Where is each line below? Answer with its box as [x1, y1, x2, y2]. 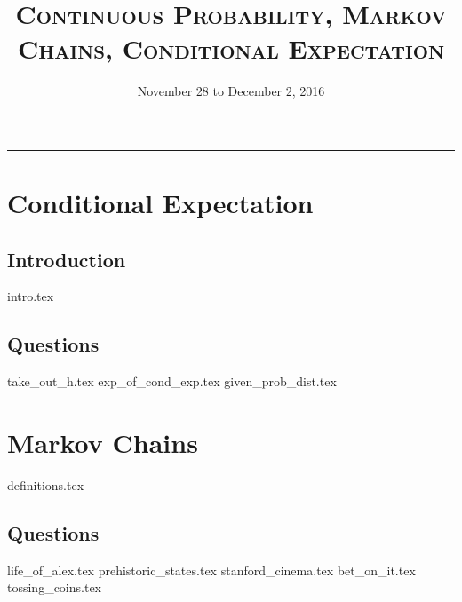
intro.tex [7, 287, 54, 305]
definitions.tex [7, 476, 84, 494]
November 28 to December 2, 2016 [137, 82, 325, 100]
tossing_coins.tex [7, 578, 102, 597]
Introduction [7, 245, 126, 273]
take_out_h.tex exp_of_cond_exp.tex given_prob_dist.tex [7, 372, 337, 391]
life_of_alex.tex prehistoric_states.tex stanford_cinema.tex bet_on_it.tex [7, 560, 416, 579]
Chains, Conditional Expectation [17, 30, 445, 67]
